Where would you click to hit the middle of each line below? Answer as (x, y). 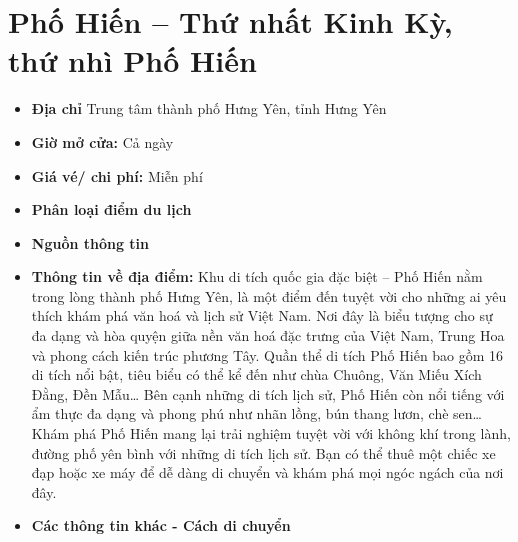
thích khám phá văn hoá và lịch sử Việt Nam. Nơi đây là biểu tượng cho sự (262, 315)
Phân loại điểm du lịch (111, 209)
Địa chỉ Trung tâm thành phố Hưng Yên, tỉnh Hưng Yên (209, 108)
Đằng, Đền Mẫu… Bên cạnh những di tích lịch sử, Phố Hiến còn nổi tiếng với (268, 393)
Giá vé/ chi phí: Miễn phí (117, 175)
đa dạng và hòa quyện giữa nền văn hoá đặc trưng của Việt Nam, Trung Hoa (268, 335)
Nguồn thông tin (90, 242)
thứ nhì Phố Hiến (132, 60)
